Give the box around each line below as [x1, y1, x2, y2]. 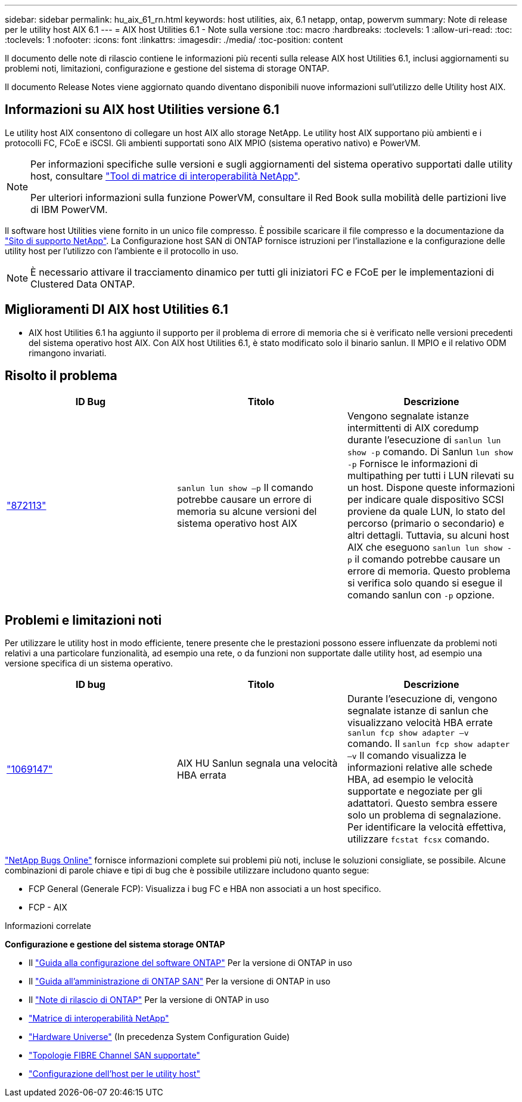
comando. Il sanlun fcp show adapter [347, 737, 510, 750]
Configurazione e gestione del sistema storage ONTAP [5, 939, 225, 950]
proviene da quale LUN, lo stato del [347, 505, 505, 517]
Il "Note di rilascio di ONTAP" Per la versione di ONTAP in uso [29, 995, 269, 1005]
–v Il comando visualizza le [347, 749, 467, 762]
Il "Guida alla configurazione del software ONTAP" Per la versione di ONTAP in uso [29, 958, 352, 968]
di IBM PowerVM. [30, 203, 108, 215]
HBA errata [176, 768, 226, 781]
